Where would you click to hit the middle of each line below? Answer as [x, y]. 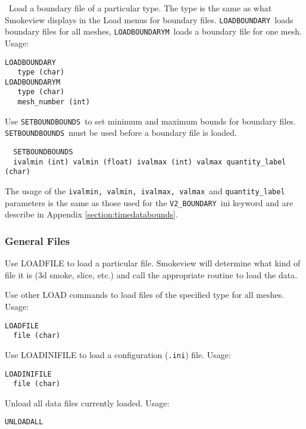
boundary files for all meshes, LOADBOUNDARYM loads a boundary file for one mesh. [153, 31]
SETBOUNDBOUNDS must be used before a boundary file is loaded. [121, 133]
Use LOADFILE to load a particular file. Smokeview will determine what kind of [153, 263]
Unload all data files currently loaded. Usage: [87, 402]
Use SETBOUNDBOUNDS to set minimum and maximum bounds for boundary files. [150, 121]
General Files [38, 240]
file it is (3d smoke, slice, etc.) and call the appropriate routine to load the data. [151, 274]
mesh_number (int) [54, 102]
